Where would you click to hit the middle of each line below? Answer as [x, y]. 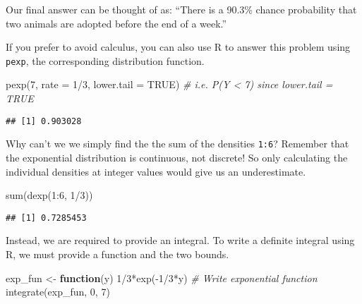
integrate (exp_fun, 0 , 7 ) [58, 292]
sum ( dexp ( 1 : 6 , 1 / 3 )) [49, 195]
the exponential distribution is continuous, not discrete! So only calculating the [177, 157]
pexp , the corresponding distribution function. [105, 60]
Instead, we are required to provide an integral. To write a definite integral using [180, 240]
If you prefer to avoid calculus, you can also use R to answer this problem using [178, 47]
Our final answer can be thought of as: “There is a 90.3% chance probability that [181, 9]
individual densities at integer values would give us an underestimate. [156, 171]
